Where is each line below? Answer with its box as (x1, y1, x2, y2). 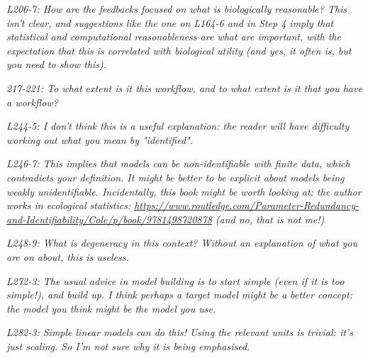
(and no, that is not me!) (215, 211, 325, 226)
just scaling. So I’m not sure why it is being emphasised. (6, 338, 250, 353)
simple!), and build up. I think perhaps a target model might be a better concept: (6, 287, 352, 302)
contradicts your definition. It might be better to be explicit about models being (6, 169, 345, 184)
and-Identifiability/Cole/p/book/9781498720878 (6, 211, 212, 226)
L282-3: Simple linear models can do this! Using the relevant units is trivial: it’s (6, 325, 353, 340)
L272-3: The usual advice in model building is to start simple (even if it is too (6, 273, 345, 288)
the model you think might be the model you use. (6, 301, 216, 315)
